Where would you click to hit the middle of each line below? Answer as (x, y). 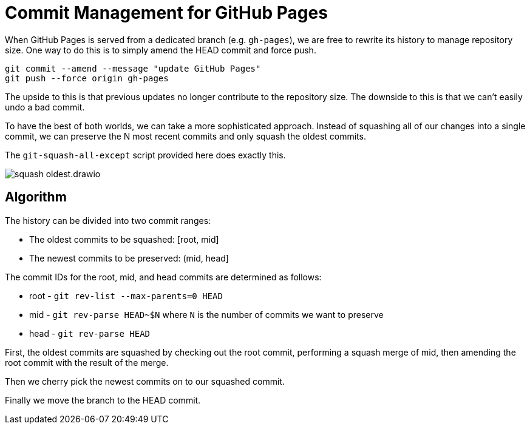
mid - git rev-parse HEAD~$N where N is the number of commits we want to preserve (206, 314)
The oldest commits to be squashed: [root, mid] (124, 239)
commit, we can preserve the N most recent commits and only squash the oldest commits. (185, 136)
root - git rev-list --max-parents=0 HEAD (126, 296)
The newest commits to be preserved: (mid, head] (129, 258)
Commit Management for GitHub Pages (166, 13)
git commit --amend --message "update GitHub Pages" (133, 68)
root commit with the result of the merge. (87, 362)
